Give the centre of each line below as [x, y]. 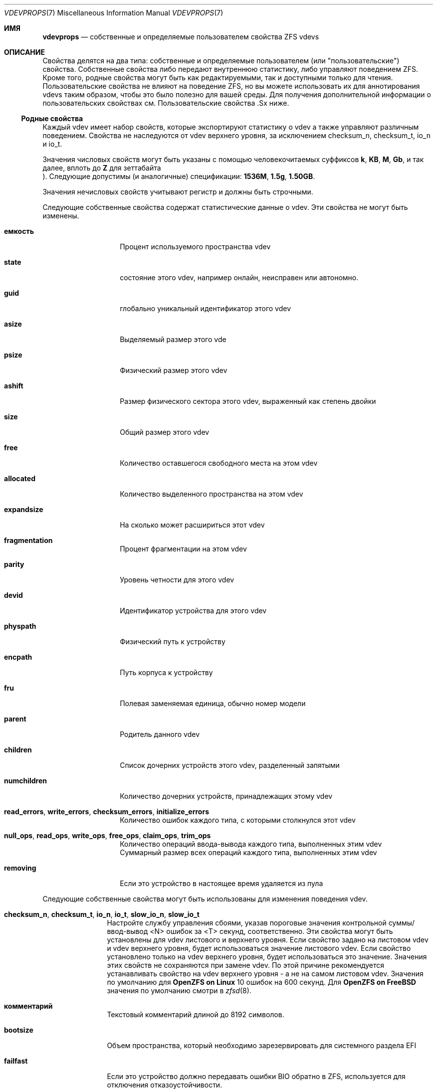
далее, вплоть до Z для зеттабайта [102, 168]
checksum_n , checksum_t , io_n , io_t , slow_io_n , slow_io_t [102, 914]
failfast [16, 1061]
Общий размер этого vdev [165, 432]
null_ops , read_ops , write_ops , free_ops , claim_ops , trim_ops [108, 835]
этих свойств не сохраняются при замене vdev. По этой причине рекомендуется [246, 965]
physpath [20, 626]
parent [15, 719]
